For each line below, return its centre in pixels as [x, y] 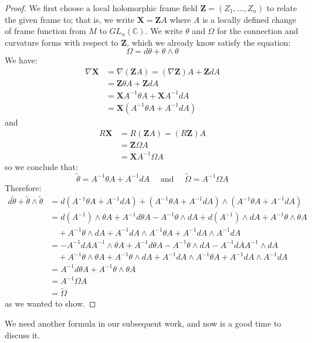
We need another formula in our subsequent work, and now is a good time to [143, 323]
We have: [21, 60]
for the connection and [258, 31]
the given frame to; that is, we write [70, 19]
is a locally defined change [250, 19]
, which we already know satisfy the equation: [209, 42]
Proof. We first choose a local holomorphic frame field [101, 8]
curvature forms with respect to [62, 42]
